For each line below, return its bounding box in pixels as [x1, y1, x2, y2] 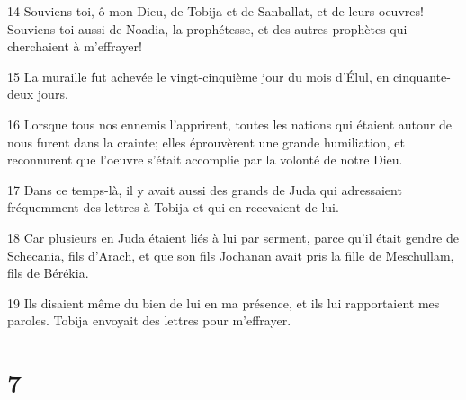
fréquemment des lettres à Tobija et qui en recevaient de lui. [7, 198, 339, 217]
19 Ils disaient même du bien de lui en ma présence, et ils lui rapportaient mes [7, 293, 440, 312]
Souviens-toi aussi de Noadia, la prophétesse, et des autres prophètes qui [7, 19, 408, 38]
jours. [37, 84, 68, 103]
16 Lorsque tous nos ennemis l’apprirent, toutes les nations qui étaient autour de [7, 114, 453, 133]
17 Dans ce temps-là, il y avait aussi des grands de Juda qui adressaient [7, 180, 402, 199]
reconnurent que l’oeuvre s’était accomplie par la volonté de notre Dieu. [7, 150, 403, 169]
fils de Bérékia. [7, 263, 89, 282]
